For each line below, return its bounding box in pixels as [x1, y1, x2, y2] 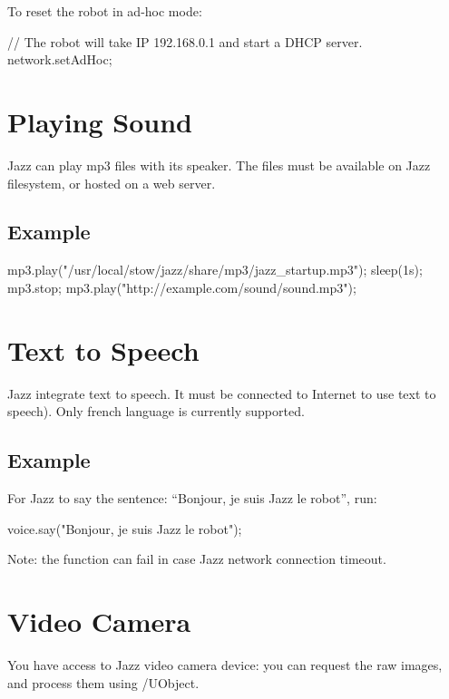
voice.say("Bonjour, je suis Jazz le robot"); [7, 519, 242, 538]
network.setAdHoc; [7, 50, 112, 69]
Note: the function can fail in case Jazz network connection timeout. [7, 549, 386, 568]
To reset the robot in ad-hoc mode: [7, 2, 202, 20]
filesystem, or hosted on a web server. [7, 173, 216, 192]
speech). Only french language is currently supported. [7, 402, 305, 421]
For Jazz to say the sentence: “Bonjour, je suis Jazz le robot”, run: [7, 489, 377, 507]
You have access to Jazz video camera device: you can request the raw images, [7, 655, 443, 674]
